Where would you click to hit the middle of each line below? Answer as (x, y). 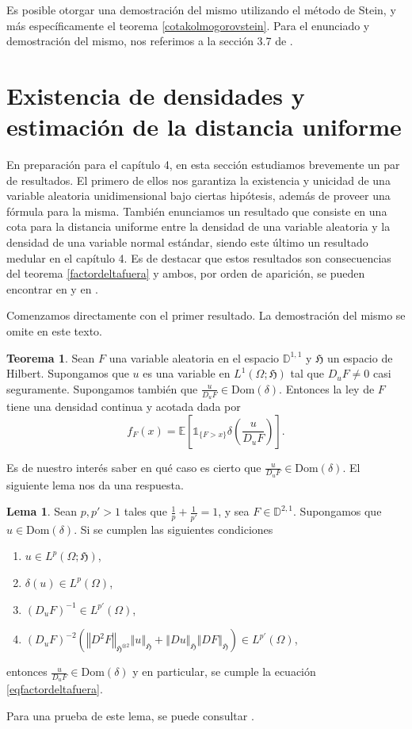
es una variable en (187, 373)
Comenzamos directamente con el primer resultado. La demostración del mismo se (206, 315)
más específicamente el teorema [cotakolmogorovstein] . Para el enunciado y (188, 25)
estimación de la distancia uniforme (204, 127)
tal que (307, 373)
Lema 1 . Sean (42, 511)
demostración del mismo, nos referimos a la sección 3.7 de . (150, 41)
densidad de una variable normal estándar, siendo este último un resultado (187, 242)
